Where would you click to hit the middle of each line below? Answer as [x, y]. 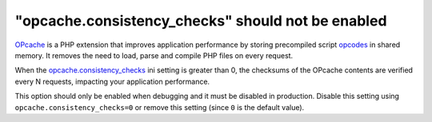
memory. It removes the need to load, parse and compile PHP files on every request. [154, 55]
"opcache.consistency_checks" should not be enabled [201, 21]
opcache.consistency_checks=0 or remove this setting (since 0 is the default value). [160, 107]
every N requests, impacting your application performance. [112, 81]
